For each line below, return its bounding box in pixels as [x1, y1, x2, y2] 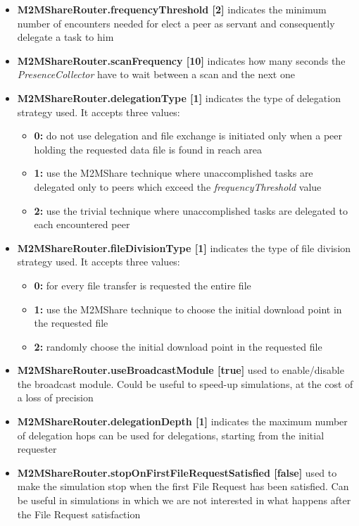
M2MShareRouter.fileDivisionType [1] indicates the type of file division [17, 240, 351, 255]
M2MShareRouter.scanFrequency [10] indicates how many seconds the [17, 53, 346, 68]
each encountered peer [34, 217, 130, 232]
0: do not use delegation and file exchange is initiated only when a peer [34, 128, 342, 143]
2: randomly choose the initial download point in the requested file [34, 339, 322, 353]
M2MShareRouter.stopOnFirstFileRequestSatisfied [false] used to [17, 465, 337, 480]
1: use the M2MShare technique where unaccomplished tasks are [34, 165, 313, 180]
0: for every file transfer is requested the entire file [34, 277, 251, 292]
